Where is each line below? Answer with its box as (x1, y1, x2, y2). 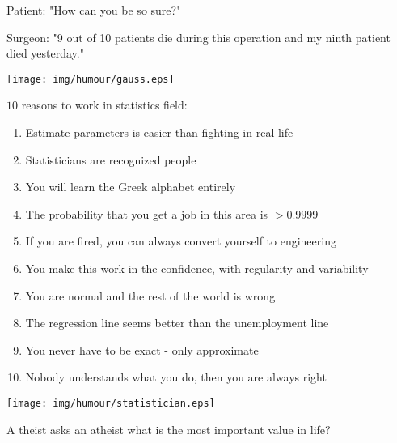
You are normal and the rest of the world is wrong (25, 287, 276, 304)
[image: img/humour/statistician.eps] (6, 397, 215, 409)
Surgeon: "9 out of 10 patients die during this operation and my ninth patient (6, 28, 391, 45)
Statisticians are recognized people (25, 151, 196, 168)
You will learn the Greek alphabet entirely (25, 178, 236, 195)
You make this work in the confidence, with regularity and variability (25, 260, 369, 276)
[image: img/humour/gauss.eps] (6, 73, 175, 85)
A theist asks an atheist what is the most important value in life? (6, 420, 331, 437)
